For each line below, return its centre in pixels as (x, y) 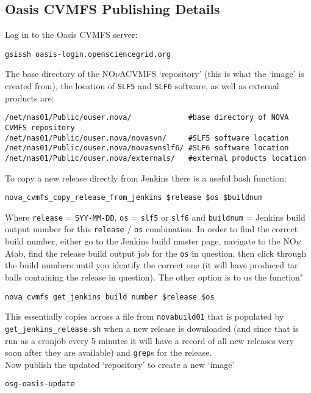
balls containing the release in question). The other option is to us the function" (154, 277)
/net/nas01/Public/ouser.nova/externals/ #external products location (155, 158)
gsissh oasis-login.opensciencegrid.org (88, 54)
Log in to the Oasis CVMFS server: (71, 35)
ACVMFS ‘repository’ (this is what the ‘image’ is (212, 74)
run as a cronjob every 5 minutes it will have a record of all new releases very (150, 340)
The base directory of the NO (60, 74)
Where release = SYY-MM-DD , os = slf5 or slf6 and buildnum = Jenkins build (155, 217)
